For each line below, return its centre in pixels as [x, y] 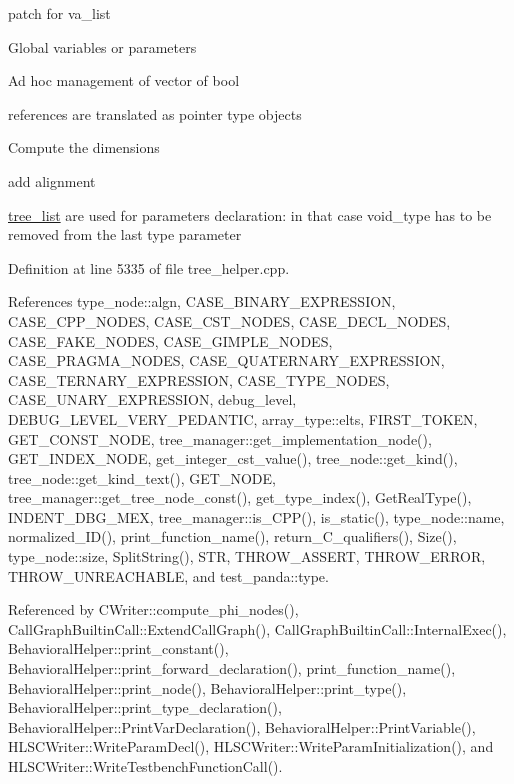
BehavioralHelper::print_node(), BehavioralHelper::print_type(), [207, 687]
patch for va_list [59, 13]
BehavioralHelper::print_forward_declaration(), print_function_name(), [232, 668]
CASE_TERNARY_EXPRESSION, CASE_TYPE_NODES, [199, 379]
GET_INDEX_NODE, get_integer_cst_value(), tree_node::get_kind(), [233, 458]
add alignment [52, 180]
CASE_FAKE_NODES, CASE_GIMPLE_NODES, [170, 340]
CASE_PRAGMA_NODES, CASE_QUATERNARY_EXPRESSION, [226, 360]
